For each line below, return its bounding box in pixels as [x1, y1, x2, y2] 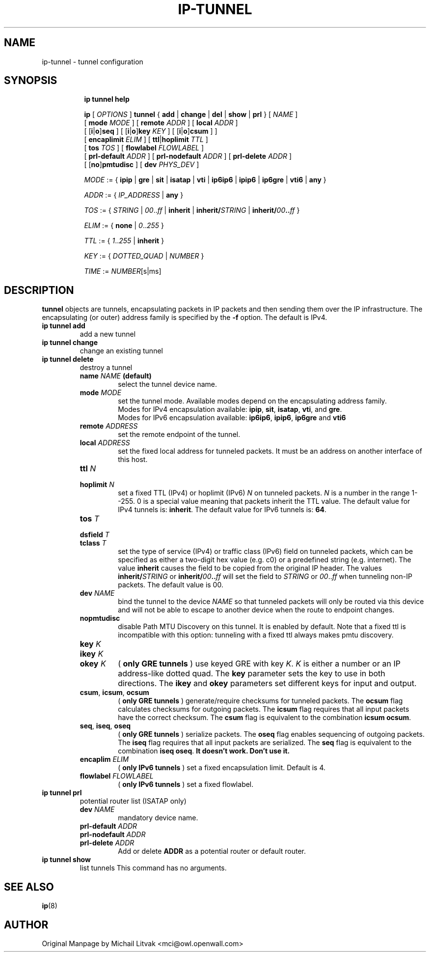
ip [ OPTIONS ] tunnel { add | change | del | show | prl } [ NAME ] [84, 110, 298, 119]
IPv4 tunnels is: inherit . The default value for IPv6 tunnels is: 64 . [118, 505, 327, 514]
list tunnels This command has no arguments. [80, 864, 227, 872]
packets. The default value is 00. [118, 580, 223, 589]
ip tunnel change [42, 338, 98, 347]
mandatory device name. [118, 813, 198, 822]
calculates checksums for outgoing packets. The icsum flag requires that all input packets [118, 705, 409, 714]
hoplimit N [80, 480, 114, 489]
